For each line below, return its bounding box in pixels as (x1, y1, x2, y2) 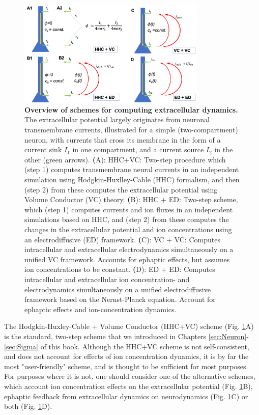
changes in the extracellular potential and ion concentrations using (24, 224, 232, 235)
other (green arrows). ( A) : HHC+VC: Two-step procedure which (24, 154, 226, 164)
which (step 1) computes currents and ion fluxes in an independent (24, 204, 233, 214)
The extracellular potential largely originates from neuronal (24, 114, 210, 125)
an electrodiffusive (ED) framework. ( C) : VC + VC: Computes (24, 234, 220, 244)
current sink (24, 144, 62, 155)
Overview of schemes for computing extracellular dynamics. (24, 104, 238, 115)
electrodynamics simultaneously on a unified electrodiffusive (24, 284, 211, 294)
